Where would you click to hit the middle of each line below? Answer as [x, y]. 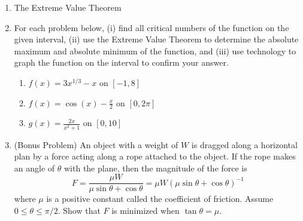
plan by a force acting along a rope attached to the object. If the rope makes [155, 156]
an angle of [34, 168]
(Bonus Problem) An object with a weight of [96, 144]
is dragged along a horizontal [244, 144]
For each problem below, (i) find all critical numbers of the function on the [151, 27]
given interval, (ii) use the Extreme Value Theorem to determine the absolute [156, 39]
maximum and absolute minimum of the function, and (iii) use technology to [155, 50]
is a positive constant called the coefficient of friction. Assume [160, 199]
